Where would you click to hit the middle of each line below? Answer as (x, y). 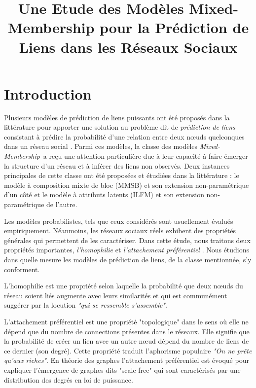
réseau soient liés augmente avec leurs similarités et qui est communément (116, 295)
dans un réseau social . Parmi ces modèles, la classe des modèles (101, 146)
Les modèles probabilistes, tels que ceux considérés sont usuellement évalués (119, 221)
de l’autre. (62, 204)
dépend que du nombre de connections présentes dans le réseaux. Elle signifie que (127, 331)
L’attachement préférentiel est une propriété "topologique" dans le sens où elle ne (126, 321)
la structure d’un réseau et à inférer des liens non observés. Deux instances (117, 165)
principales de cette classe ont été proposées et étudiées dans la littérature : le (122, 175)
